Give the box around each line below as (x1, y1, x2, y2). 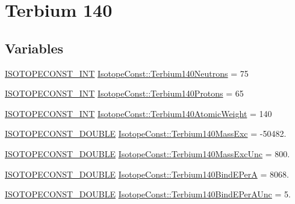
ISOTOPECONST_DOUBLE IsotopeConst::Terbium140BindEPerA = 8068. (5, 167, 289, 180)
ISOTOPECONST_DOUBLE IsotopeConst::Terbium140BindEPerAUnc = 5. (5, 188, 291, 200)
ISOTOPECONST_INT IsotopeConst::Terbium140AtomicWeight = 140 (5, 107, 272, 119)
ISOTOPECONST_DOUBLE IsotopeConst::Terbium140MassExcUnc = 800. (5, 147, 290, 160)
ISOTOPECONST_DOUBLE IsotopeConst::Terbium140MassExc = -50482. (5, 127, 287, 140)
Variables (5, 38, 64, 57)
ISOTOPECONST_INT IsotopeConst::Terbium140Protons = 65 (5, 87, 244, 100)
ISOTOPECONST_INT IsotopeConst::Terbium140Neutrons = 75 (5, 67, 249, 79)
